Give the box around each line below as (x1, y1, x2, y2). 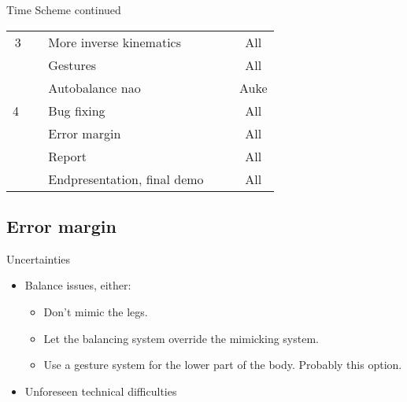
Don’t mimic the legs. (43, 303, 148, 319)
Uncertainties (6, 250, 71, 267)
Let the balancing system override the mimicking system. (43, 330, 319, 346)
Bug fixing (48, 101, 105, 120)
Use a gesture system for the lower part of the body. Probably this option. (43, 356, 402, 373)
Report (48, 146, 87, 165)
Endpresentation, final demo (48, 169, 204, 188)
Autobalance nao (48, 78, 141, 97)
